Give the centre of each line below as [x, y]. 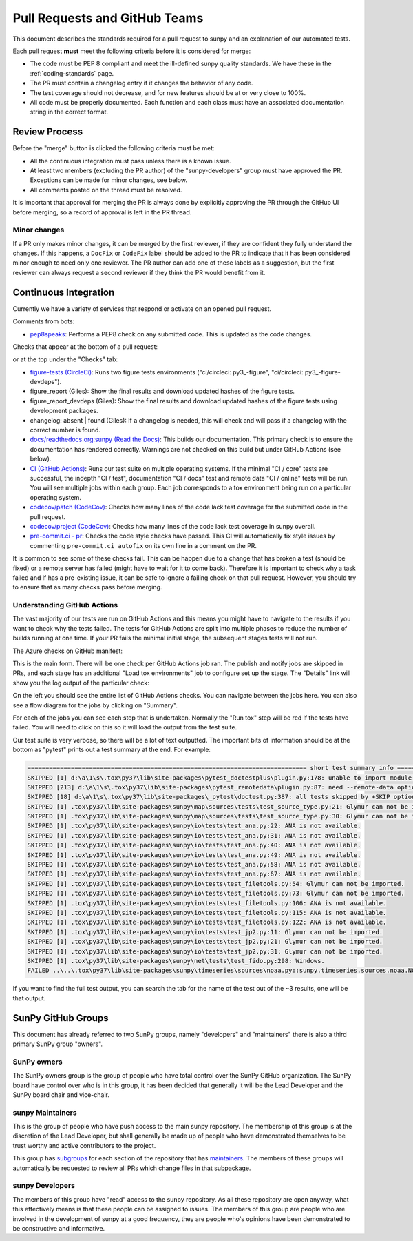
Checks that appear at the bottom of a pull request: [85, 346]
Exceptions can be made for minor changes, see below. [108, 180]
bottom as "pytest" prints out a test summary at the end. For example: [112, 750]
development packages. [64, 411]
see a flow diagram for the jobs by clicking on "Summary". [95, 705]
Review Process [47, 132]
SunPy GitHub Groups [61, 1018]
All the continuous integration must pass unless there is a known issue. [130, 161]
